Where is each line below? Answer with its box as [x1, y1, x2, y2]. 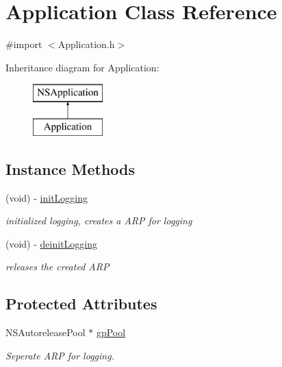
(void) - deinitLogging [5, 236, 98, 250]
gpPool [96, 325, 126, 340]
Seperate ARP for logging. [5, 348, 114, 362]
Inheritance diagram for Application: [5, 60, 159, 74]
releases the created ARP [5, 259, 110, 274]
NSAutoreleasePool [5, 325, 86, 340]
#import [5, 37, 42, 51]
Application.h [57, 37, 115, 51]
